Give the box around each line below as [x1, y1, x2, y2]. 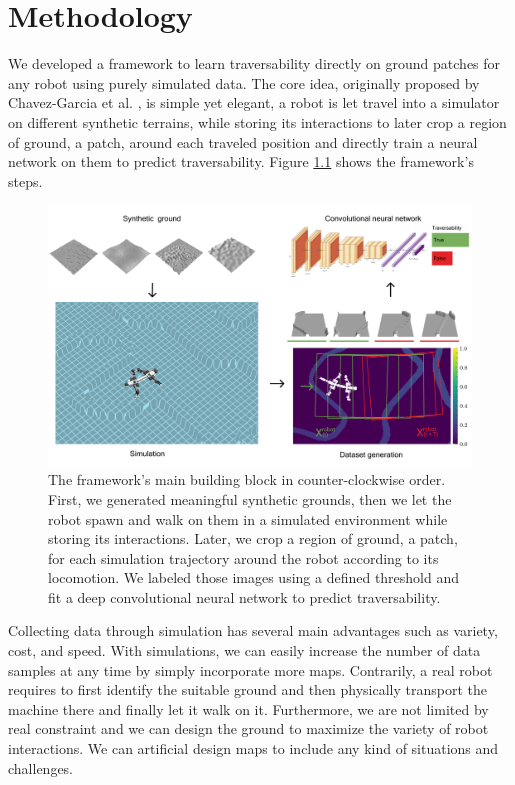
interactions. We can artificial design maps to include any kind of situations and [8, 738, 499, 759]
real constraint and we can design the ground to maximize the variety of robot [8, 718, 489, 739]
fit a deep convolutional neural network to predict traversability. [48, 586, 441, 607]
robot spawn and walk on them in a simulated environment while [48, 508, 448, 529]
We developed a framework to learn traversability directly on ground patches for [8, 53, 501, 74]
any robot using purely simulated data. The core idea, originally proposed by [8, 72, 480, 93]
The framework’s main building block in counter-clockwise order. [48, 469, 446, 490]
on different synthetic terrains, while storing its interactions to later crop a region [8, 111, 507, 132]
